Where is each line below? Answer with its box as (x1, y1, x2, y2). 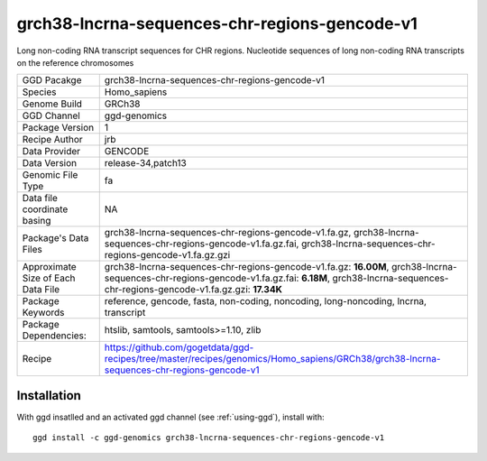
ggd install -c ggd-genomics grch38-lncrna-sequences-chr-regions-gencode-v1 (32, 433, 385, 443)
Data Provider (22, 145, 81, 158)
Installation (16, 388, 81, 403)
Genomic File (22, 169, 78, 181)
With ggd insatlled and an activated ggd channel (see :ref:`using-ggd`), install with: (16, 411, 325, 422)
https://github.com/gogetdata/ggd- (104, 341, 254, 354)
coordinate (22, 203, 69, 216)
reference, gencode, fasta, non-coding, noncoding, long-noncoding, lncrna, (104, 295, 427, 308)
